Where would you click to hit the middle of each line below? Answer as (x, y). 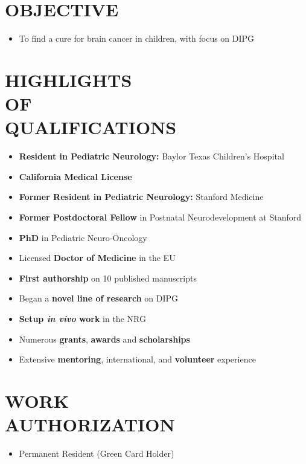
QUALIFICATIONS (91, 127)
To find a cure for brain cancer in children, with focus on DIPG (137, 38)
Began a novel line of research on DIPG (99, 298)
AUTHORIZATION (90, 424)
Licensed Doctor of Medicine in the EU (97, 258)
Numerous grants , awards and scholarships (104, 339)
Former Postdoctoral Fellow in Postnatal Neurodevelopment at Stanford (160, 217)
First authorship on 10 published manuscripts (108, 278)
